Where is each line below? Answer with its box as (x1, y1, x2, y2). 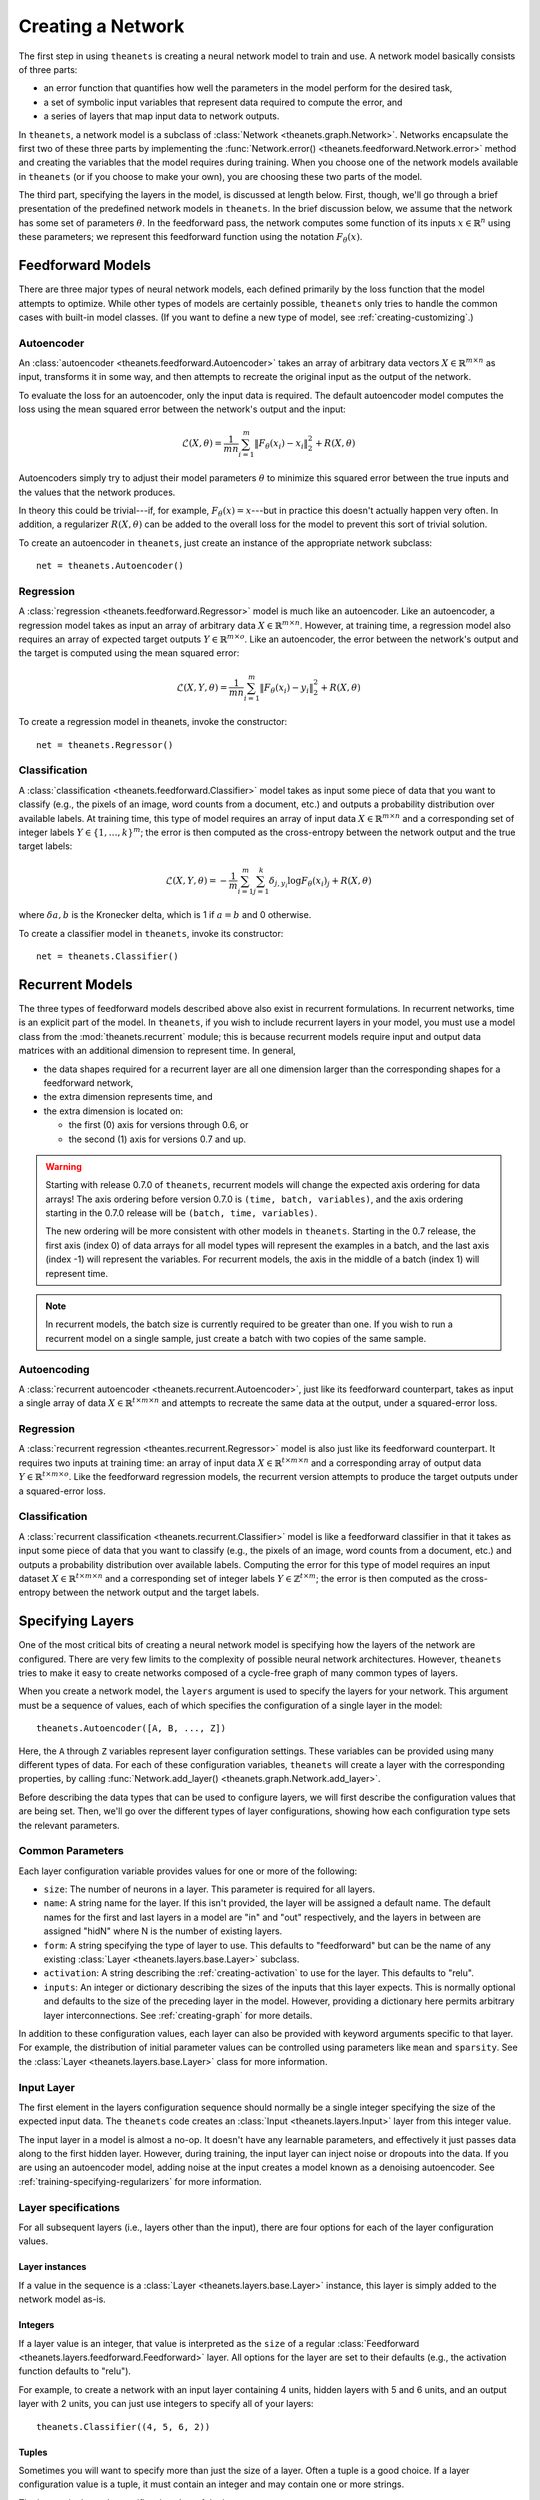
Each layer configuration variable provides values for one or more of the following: (18, 1865, 358, 1877)
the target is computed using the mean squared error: (18, 647, 240, 659)
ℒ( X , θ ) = (181, 438, 223, 449)
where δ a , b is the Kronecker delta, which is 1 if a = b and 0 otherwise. (18, 909, 312, 921)
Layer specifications (18, 2200, 120, 2214)
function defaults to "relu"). (18, 2365, 132, 2377)
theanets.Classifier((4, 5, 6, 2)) (36, 2421, 211, 2432)
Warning (45, 1160, 82, 1172)
